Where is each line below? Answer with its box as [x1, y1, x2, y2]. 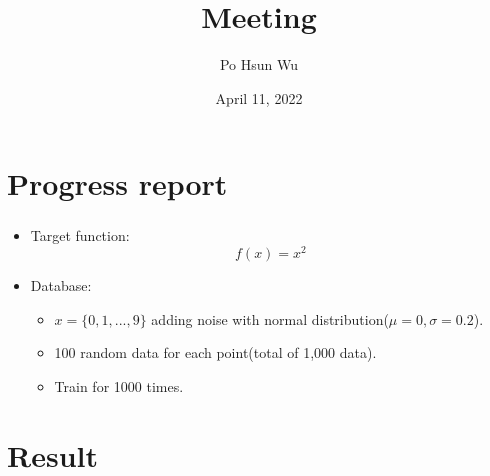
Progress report [7, 163, 228, 204]
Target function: [30, 225, 130, 246]
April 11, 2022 [215, 87, 303, 108]
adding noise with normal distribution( [151, 308, 389, 329]
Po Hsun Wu [219, 54, 299, 75]
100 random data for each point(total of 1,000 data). [54, 342, 377, 363]
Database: [30, 275, 92, 296]
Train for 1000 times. [54, 375, 184, 396]
